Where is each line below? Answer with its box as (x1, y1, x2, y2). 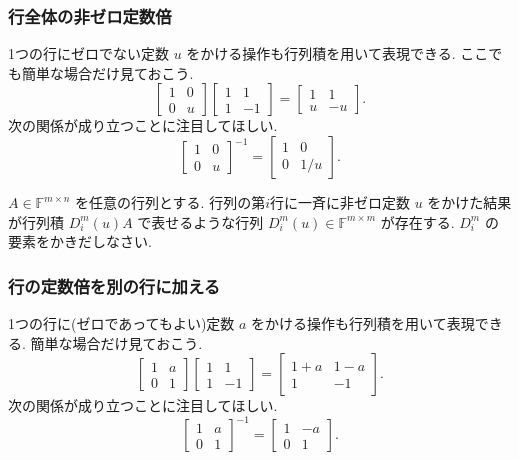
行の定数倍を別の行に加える (8, 273, 221, 298)
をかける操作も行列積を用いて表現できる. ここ (186, 43, 489, 64)
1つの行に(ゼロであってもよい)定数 (8, 313, 235, 333)
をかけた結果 (427, 192, 512, 212)
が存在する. (380, 211, 455, 232)
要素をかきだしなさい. (8, 231, 152, 252)
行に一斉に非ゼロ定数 (270, 192, 411, 212)
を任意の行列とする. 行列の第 (75, 192, 266, 212)
